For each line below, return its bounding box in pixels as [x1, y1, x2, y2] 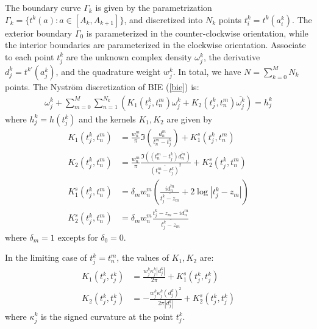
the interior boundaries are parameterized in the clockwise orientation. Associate [5, 38, 306, 51]
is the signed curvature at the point [41, 310, 173, 322]
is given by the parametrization [95, 1, 212, 13]
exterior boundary [5, 26, 73, 39]
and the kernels [79, 112, 136, 125]
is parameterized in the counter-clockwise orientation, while [86, 26, 308, 39]
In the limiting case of [5, 251, 87, 264]
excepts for [57, 230, 98, 243]
